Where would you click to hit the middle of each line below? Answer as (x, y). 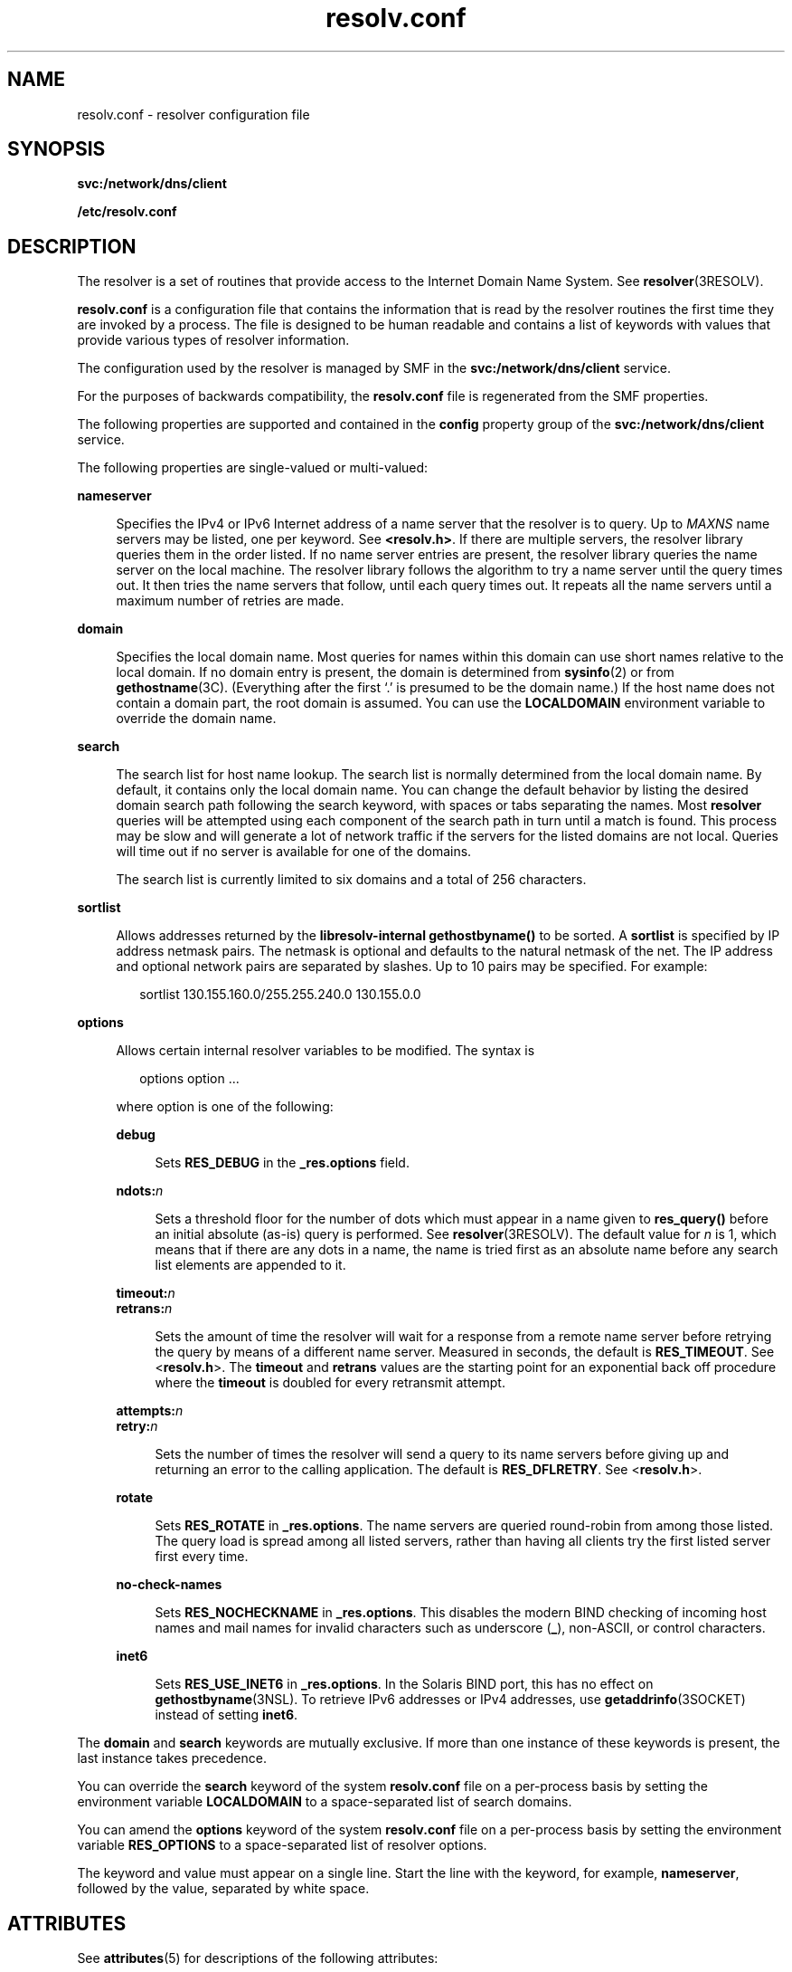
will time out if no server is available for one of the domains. (294, 852)
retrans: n (144, 1309)
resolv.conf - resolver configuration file (193, 114)
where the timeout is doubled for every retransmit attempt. (330, 1383)
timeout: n (146, 1293)
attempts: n (150, 1411)
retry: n (137, 1426)
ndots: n (140, 1191)
